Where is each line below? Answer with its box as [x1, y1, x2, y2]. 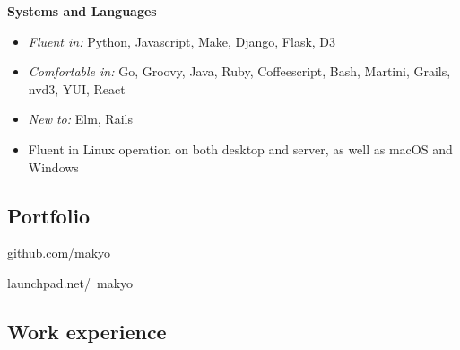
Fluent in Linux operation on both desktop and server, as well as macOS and [28, 139, 453, 158]
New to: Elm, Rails [28, 109, 133, 128]
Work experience [7, 317, 167, 345]
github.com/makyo [7, 243, 111, 262]
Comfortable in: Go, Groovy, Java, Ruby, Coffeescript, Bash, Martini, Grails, [28, 62, 451, 81]
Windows [28, 157, 79, 176]
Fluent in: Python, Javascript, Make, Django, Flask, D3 [28, 31, 336, 50]
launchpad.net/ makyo [7, 273, 134, 292]
